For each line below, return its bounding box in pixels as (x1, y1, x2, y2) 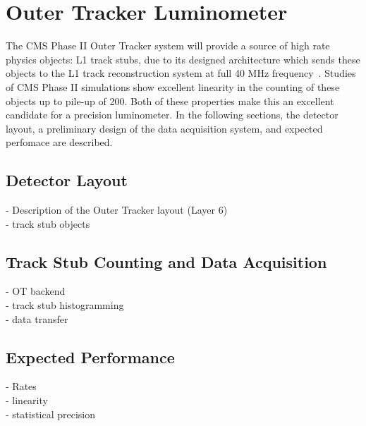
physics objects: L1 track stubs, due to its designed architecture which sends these (6, 51, 360, 66)
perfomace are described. (6, 135, 113, 150)
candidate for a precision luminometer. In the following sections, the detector (6, 107, 338, 122)
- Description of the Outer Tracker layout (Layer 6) (6, 202, 228, 217)
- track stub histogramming (6, 298, 124, 312)
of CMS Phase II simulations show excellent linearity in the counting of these (6, 79, 340, 94)
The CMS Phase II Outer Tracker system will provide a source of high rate (6, 38, 330, 53)
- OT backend (6, 284, 66, 298)
